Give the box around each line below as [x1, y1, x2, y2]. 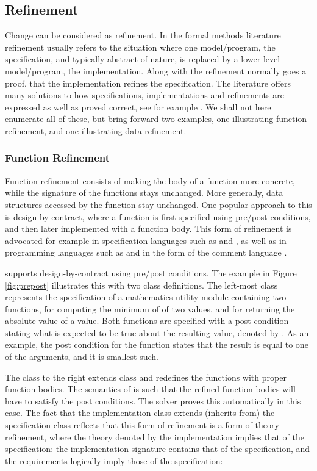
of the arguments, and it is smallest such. [5, 350, 159, 363]
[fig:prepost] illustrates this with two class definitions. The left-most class [5, 278, 278, 291]
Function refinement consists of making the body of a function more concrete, [5, 174, 295, 187]
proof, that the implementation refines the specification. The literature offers [5, 76, 291, 89]
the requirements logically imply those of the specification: [5, 454, 223, 467]
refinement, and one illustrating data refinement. [5, 124, 187, 137]
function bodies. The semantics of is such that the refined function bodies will [5, 383, 296, 395]
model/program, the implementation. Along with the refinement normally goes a [5, 64, 307, 77]
